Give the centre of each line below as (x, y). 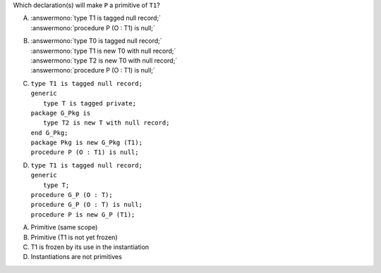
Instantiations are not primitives (77, 257)
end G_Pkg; (49, 133)
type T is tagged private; (90, 103)
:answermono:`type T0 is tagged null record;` (96, 41)
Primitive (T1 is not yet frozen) (74, 237)
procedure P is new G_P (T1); (83, 214)
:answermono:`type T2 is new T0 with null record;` (104, 61)
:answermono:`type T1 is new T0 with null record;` (103, 51)
